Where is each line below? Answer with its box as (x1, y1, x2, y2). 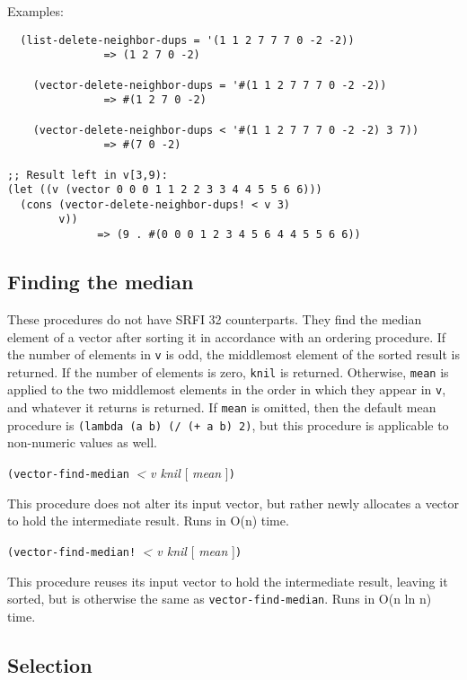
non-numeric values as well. (7, 433, 158, 452)
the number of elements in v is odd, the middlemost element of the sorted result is (7, 345, 460, 364)
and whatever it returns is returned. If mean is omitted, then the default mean (7, 398, 436, 417)
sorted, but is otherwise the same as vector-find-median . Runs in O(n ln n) (7, 589, 432, 608)
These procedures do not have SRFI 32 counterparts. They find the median (7, 309, 422, 328)
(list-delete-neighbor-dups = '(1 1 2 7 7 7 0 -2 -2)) (20, 33, 355, 47)
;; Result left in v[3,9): (7, 168, 168, 181)
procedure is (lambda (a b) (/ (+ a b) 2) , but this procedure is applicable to (7, 415, 449, 434)
